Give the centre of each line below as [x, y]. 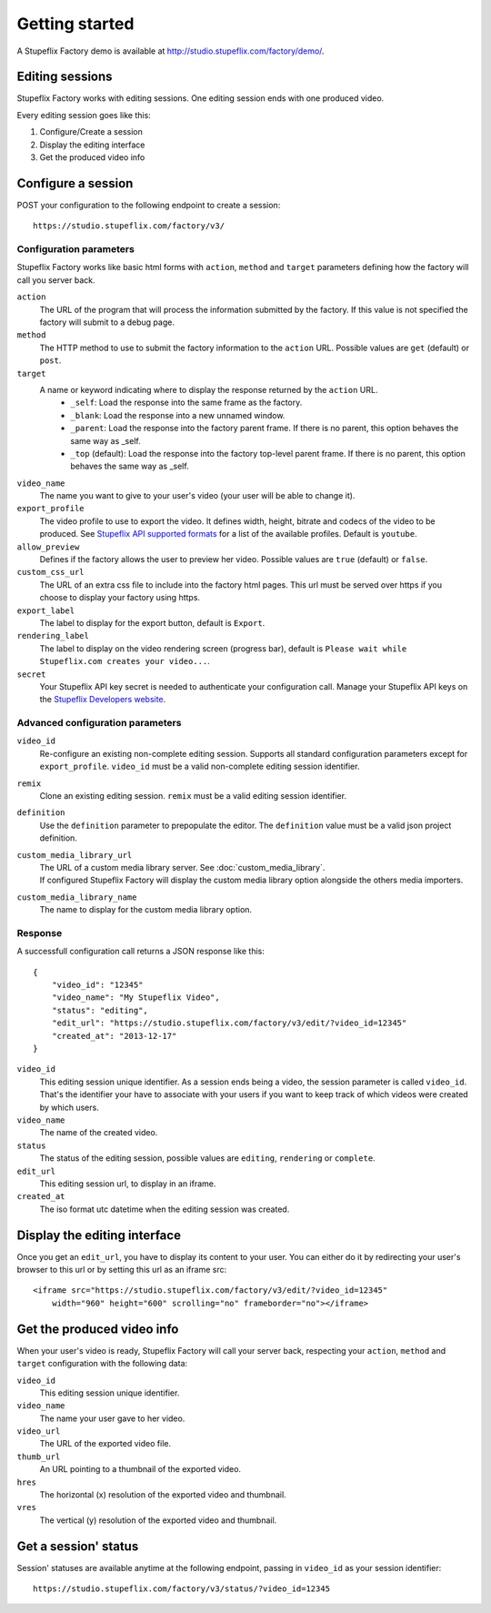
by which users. [69, 1107]
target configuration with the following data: [102, 1364]
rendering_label [53, 636]
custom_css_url [51, 572]
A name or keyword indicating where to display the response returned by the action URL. [209, 389]
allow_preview [48, 547]
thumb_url [39, 1457]
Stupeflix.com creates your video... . [125, 661]
